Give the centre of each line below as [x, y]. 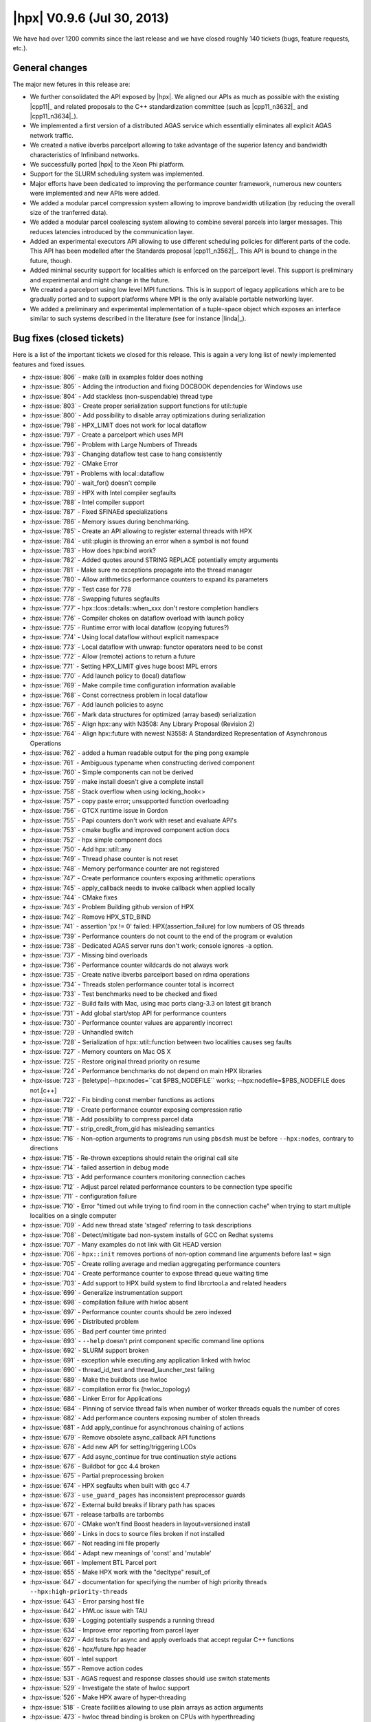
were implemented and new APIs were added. [95, 194]
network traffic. [52, 135]
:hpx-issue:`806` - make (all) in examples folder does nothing [116, 377]
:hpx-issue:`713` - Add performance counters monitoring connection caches [138, 1177]
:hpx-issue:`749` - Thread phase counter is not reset [104, 859]
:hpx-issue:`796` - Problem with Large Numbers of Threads [114, 444]
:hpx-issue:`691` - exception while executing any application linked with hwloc [140, 1360]
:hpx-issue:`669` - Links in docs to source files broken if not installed [127, 1533]
